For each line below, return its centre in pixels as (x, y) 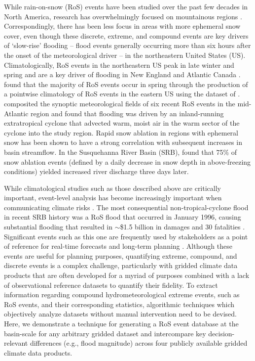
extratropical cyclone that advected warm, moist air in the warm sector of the (122, 123)
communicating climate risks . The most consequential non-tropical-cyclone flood (126, 207)
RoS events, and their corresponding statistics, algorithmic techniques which (119, 304)
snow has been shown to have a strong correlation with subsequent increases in (123, 142)
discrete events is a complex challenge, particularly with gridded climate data (121, 265)
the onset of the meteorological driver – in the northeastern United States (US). (125, 55)
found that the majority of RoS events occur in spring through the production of (126, 84)
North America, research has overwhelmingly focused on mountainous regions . (123, 16)
